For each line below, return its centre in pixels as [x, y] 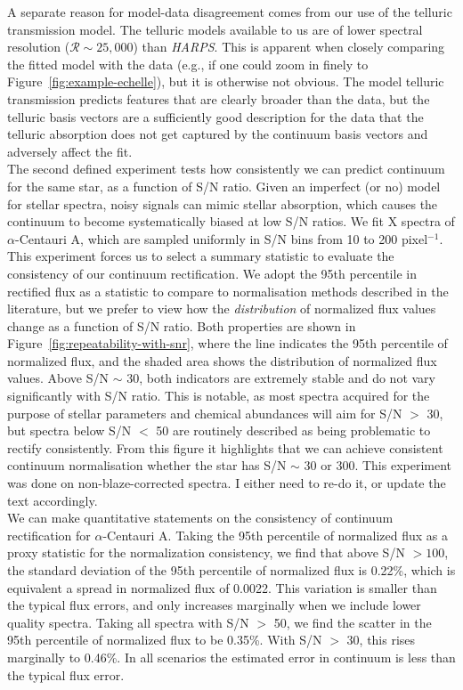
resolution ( [39, 47]
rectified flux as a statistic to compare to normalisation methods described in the [228, 291]
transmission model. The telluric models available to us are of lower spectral [215, 29]
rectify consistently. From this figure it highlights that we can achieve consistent [225, 447]
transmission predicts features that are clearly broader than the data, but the [219, 98]
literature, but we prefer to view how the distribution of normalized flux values [222, 308]
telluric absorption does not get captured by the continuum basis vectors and [218, 134]
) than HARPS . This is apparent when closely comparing [289, 47]
